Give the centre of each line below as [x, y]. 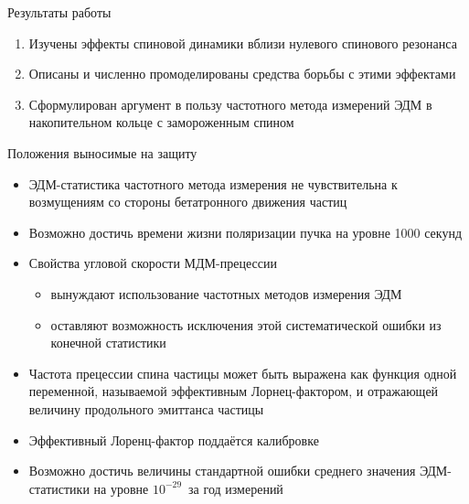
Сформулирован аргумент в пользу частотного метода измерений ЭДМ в [230, 104]
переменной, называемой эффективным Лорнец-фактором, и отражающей [234, 391]
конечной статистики [108, 343]
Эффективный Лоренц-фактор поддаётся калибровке [174, 440]
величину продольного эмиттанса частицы [146, 408]
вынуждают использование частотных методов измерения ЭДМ [226, 293]
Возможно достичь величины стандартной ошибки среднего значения [222, 471]
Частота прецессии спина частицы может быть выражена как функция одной [243, 373]
